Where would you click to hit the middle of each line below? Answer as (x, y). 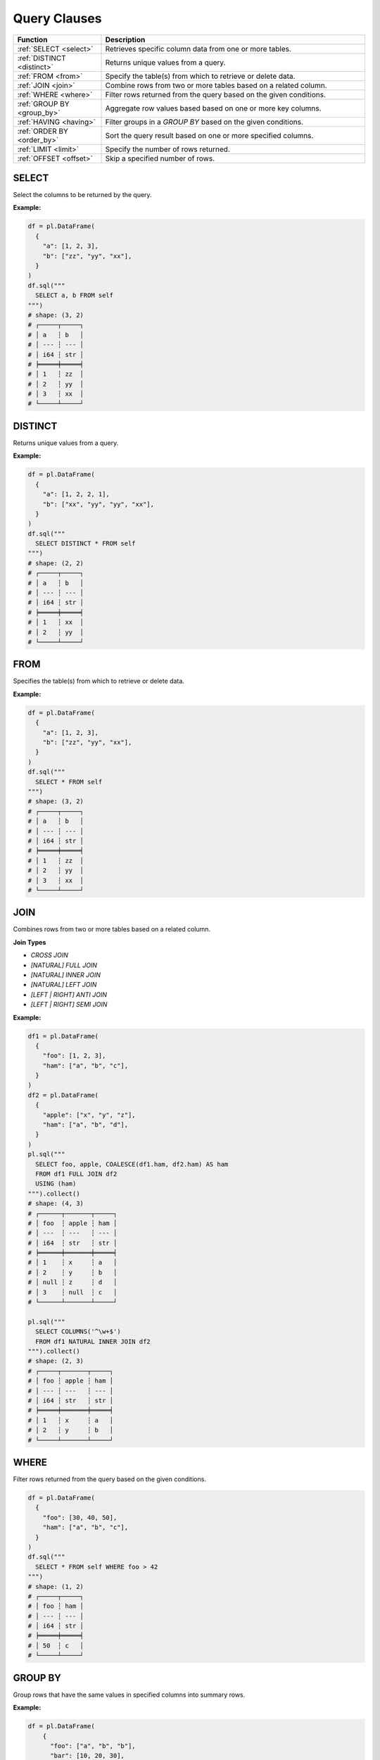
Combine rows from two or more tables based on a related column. (216, 85)
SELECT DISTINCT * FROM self (86, 543)
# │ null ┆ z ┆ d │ (72, 1282)
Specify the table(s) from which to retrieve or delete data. (200, 76)
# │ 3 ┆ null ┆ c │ (72, 1292)
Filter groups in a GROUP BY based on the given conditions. (204, 122)
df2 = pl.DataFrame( (63, 1095)
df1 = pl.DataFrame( (63, 1036)
